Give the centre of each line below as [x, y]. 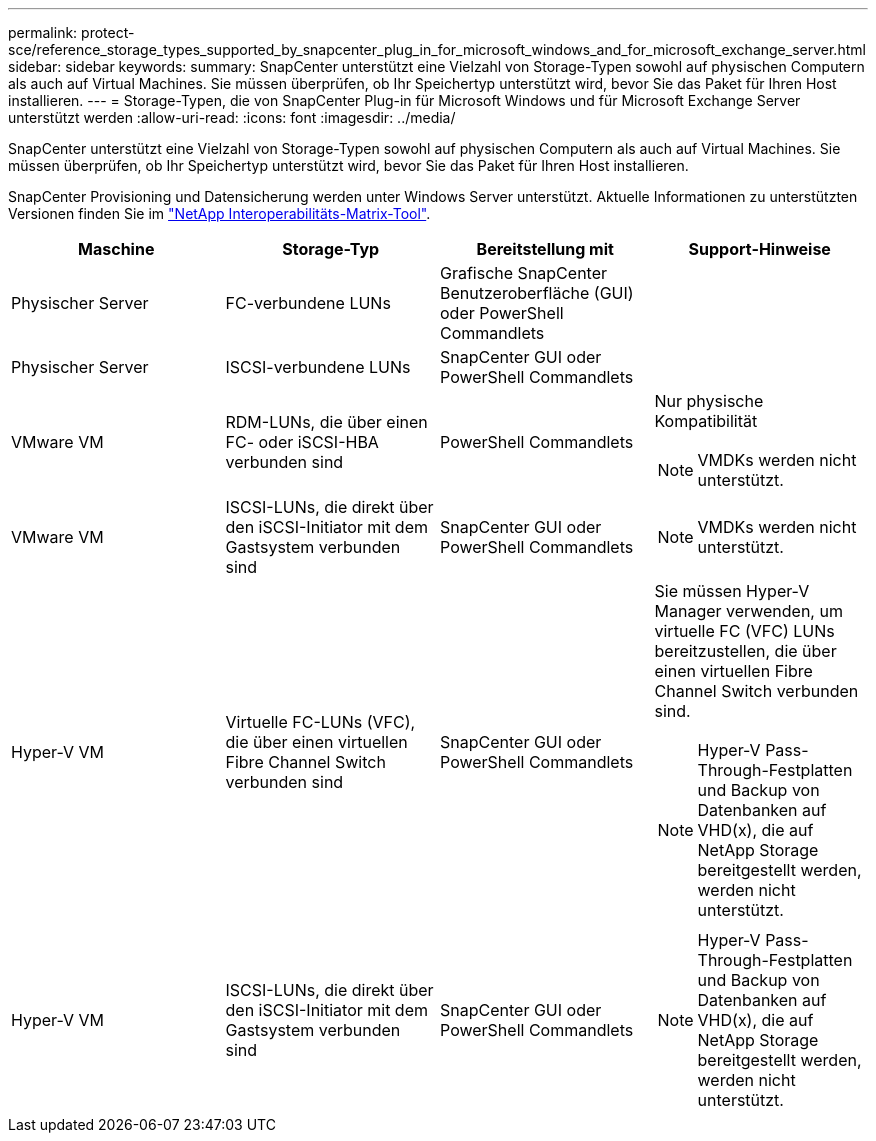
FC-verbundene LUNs [308, 303]
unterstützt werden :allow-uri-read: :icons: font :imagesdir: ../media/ [232, 117]
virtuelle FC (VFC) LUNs [744, 631]
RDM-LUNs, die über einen [326, 422]
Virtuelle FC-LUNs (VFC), [320, 722]
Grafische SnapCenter [524, 273]
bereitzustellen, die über [745, 651]
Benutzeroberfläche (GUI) [537, 293]
